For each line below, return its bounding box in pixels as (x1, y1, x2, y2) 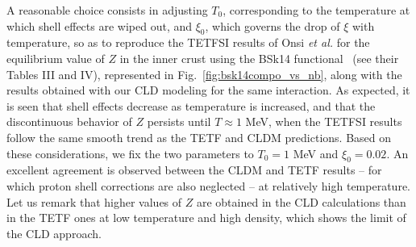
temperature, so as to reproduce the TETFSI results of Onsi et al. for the (6, 34, 370, 51)
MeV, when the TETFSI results (245, 113, 402, 130)
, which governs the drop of (205, 17, 340, 34)
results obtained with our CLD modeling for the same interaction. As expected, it (6, 82, 410, 98)
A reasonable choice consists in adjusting (6, 2, 208, 18)
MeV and (293, 144, 339, 161)
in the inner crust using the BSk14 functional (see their (119, 49, 399, 66)
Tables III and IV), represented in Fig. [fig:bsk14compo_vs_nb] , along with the (6, 65, 402, 82)
